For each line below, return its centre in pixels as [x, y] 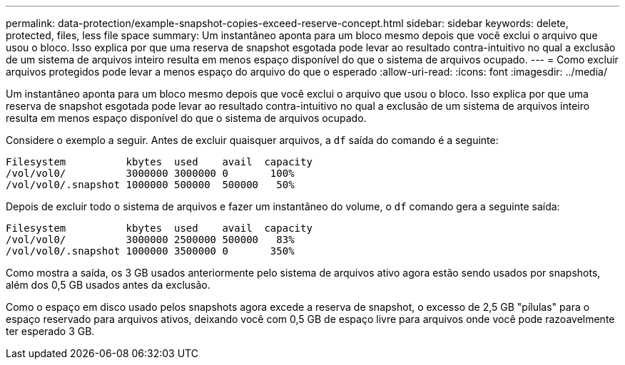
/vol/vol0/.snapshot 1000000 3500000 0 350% [150, 251]
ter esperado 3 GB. [50, 331]
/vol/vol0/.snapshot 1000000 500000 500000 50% [150, 185]
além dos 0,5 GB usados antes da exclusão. [108, 285]
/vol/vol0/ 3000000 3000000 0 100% [150, 173]
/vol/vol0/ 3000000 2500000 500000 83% [150, 240]
